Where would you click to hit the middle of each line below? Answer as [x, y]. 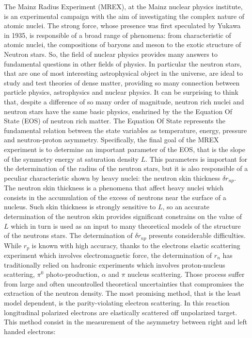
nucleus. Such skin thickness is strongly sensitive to [80, 207]
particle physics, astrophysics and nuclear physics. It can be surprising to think [121, 92]
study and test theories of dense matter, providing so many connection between [122, 82]
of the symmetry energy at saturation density [71, 159]
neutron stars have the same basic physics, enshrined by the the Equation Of [118, 111]
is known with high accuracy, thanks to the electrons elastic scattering [136, 245]
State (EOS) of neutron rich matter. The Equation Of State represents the [115, 121]
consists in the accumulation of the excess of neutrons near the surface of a [115, 197]
